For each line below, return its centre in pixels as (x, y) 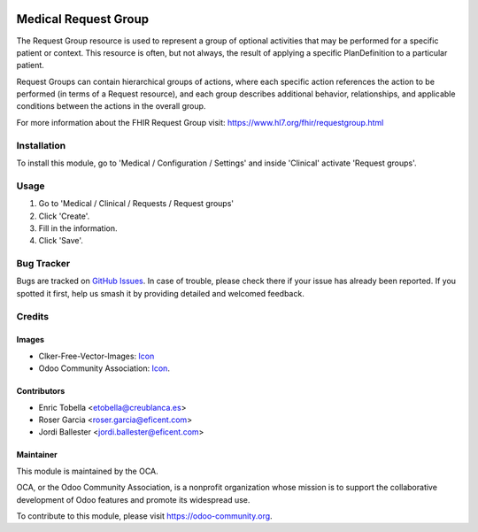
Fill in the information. (78, 228)
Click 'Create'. (64, 216)
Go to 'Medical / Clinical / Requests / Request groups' (136, 204)
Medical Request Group (83, 19)
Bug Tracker (43, 264)
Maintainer (37, 455)
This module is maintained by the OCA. (87, 471)
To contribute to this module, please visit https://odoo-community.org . (145, 516)
